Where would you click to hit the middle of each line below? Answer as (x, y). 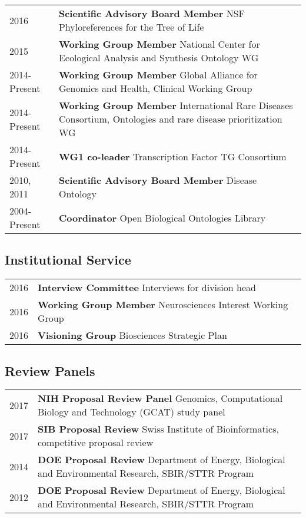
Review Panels (50, 370)
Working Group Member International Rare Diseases (176, 105)
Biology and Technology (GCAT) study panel (132, 412)
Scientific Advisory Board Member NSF (152, 13)
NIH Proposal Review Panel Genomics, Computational (160, 398)
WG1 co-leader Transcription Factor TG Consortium (172, 156)
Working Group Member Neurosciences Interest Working (163, 305)
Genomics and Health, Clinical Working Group (155, 88)
